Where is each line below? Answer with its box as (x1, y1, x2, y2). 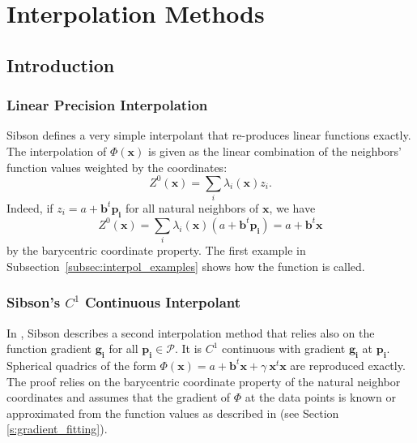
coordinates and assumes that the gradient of (6, 389, 231, 406)
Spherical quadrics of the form (6, 356, 156, 373)
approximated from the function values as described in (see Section (6, 404, 339, 421)
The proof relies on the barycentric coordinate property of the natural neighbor (6, 372, 401, 389)
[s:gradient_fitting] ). (6, 420, 108, 437)
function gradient (6, 340, 92, 357)
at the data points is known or (245, 389, 396, 406)
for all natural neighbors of (125, 199, 259, 216)
